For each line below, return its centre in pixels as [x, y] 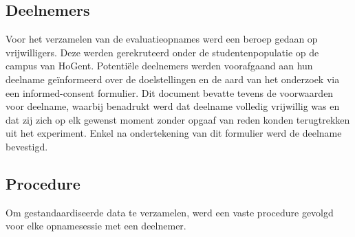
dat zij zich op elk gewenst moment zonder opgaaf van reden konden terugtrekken [178, 119]
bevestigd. [27, 146]
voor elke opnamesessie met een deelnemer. [96, 226]
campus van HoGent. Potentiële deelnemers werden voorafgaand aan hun [159, 66]
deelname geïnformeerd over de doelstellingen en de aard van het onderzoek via [173, 79]
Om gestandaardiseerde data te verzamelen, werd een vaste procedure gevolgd [170, 212]
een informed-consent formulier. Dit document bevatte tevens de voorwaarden [170, 92]
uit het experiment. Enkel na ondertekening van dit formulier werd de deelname [174, 133]
